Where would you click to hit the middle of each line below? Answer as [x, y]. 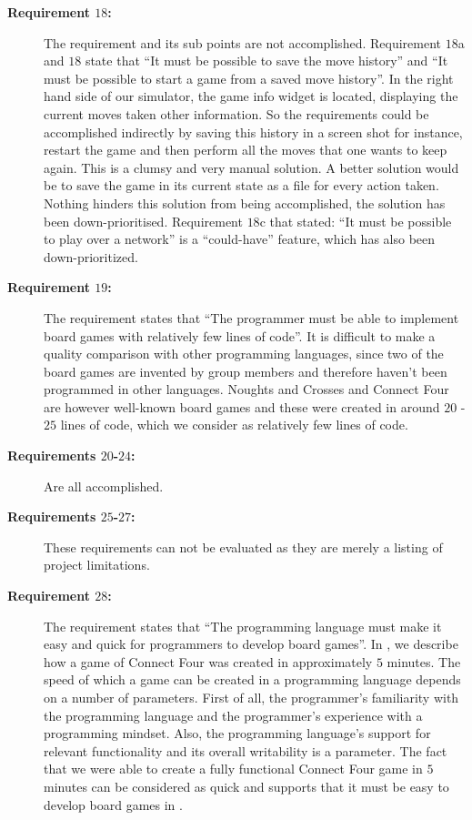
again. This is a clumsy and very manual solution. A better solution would [251, 167]
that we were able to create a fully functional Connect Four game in [233, 769]
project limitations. [97, 565]
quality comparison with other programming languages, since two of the [244, 354]
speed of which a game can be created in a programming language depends [252, 679]
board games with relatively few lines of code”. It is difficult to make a [240, 335]
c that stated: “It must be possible [356, 221]
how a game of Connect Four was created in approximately [208, 661]
